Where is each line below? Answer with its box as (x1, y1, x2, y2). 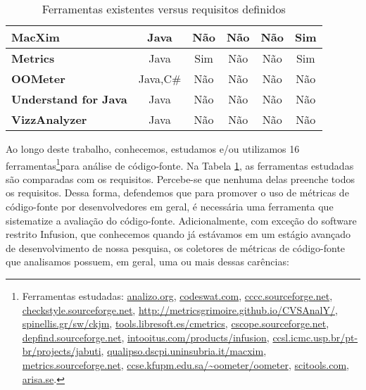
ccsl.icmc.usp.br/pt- (272, 329, 358, 344)
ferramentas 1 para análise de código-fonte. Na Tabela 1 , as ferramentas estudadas (6, 156, 354, 172)
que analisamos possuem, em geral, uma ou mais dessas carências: (6, 254, 289, 269)
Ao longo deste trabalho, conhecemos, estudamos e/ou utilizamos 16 (6, 141, 300, 156)
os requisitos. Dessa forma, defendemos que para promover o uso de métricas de (6, 185, 349, 200)
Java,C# (138, 70, 182, 87)
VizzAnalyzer (11, 111, 87, 127)
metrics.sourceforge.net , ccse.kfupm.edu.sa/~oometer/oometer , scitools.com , (22, 357, 350, 372)
